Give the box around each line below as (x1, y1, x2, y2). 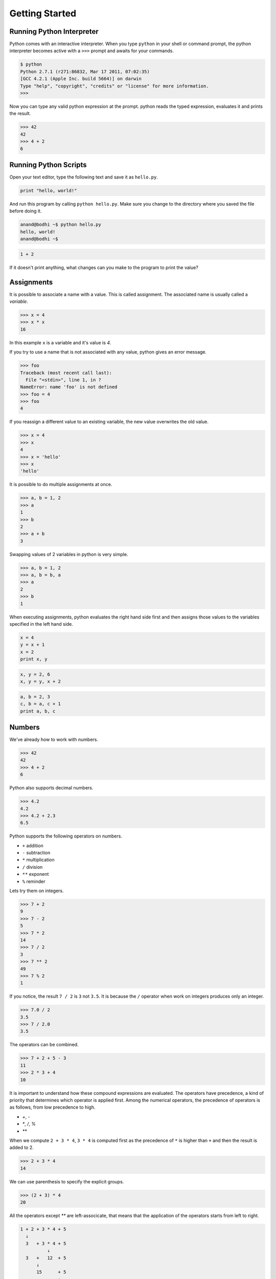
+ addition (22, 842, 43, 849)
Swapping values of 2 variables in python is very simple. (9, 551, 128, 557)
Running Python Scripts (9, 160, 87, 169)
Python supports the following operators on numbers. (9, 833, 123, 839)
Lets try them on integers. (9, 888, 64, 894)
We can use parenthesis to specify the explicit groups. (9, 1178, 124, 1184)
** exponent (22, 871, 49, 877)
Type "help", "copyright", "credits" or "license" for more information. (20, 83, 209, 89)
